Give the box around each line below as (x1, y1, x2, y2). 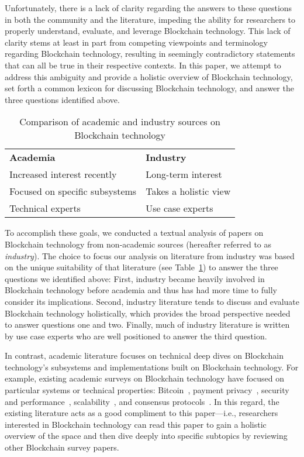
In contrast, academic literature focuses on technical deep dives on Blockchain (5, 349, 284, 362)
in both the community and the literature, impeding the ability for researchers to (5, 13, 296, 25)
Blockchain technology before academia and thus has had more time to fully (5, 284, 277, 296)
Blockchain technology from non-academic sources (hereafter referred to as (5, 238, 272, 250)
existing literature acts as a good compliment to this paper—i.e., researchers (5, 407, 278, 419)
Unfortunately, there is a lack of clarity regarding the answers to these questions (5, 2, 292, 13)
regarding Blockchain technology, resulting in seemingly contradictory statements (5, 47, 295, 60)
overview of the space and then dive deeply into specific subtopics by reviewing (5, 429, 288, 442)
